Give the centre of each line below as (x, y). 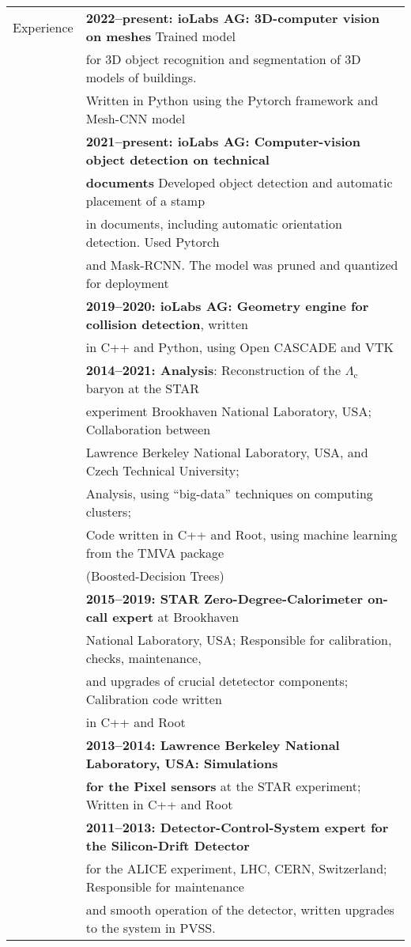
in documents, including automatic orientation (214, 223)
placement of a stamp (145, 201)
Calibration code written (154, 699)
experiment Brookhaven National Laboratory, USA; (228, 411)
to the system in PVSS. (151, 928)
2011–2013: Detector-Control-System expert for (237, 827)
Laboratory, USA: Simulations (182, 763)
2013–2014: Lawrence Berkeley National (213, 745)
